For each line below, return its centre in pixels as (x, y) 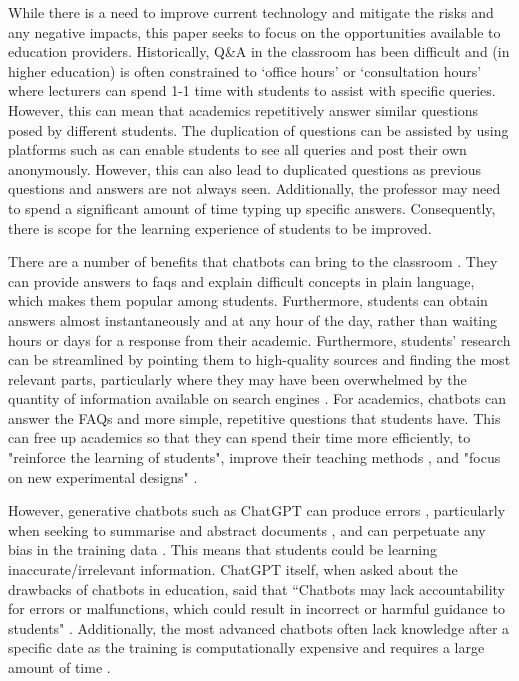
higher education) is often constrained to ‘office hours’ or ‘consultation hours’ (245, 70)
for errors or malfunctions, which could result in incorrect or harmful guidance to (256, 608)
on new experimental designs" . (103, 476)
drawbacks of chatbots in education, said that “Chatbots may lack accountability (256, 588)
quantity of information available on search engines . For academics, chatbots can (257, 398)
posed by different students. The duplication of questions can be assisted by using (258, 129)
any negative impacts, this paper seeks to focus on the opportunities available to (254, 31)
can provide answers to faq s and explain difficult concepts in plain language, (241, 280)
